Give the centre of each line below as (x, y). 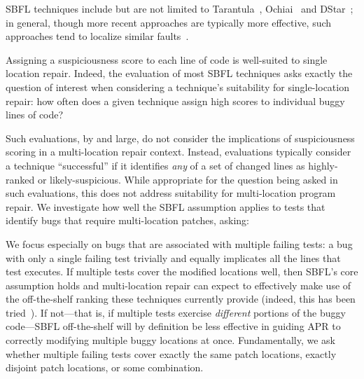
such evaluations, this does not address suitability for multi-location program (171, 193)
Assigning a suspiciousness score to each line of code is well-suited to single (167, 59)
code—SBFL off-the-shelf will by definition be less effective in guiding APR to (173, 326)
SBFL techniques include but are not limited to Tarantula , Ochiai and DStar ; (180, 8)
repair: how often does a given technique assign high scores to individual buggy (175, 101)
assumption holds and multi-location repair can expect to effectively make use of (178, 285)
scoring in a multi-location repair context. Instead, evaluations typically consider (178, 152)
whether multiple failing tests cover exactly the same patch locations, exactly (171, 353)
